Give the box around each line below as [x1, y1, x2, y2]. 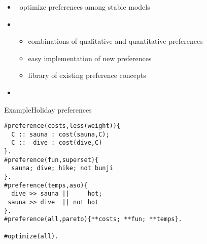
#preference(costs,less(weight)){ [4, 122, 121, 130]
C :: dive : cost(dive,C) [11, 139, 102, 147]
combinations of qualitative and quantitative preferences [28, 36, 203, 46]
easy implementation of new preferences [28, 52, 152, 63]
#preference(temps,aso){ [4, 181, 88, 189]
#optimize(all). [4, 232, 59, 240]
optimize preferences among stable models [19, 2, 150, 12]
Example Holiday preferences [4, 104, 92, 115]
